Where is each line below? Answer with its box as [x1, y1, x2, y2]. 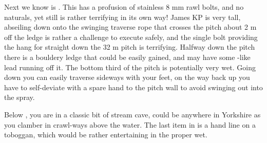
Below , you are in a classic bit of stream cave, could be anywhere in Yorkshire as [4, 109, 261, 119]
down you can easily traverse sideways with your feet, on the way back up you [4, 72, 250, 83]
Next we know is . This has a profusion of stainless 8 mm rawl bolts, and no [4, 2, 244, 12]
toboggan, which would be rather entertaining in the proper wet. [4, 129, 207, 140]
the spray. [4, 92, 35, 103]
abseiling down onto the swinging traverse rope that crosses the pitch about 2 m [4, 22, 257, 32]
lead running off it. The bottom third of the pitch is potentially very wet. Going [4, 62, 256, 72]
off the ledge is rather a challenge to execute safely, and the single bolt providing [4, 31, 258, 42]
